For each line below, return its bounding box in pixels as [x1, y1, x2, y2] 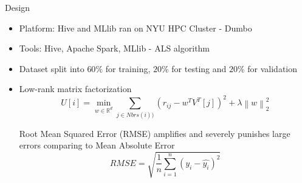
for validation [247, 62, 298, 75]
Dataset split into [19, 62, 84, 75]
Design [5, 1, 30, 13]
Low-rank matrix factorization [19, 82, 132, 95]
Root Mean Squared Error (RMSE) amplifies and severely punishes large [19, 127, 290, 139]
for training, [105, 62, 151, 75]
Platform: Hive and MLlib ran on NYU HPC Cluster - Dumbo [19, 21, 252, 34]
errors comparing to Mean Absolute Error [19, 139, 175, 151]
